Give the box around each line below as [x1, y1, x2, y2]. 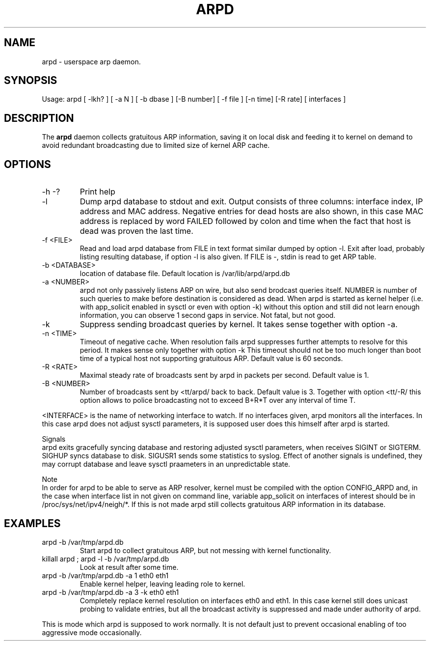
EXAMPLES [4, 517, 61, 530]
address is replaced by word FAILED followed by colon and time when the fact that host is [80, 216, 411, 226]
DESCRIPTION [4, 112, 74, 124]
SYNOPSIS [4, 74, 57, 87]
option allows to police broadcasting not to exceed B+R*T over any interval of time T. [80, 396, 356, 405]
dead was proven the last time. [80, 226, 193, 236]
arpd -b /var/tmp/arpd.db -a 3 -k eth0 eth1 [42, 588, 179, 596]
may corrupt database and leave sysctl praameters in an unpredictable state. [42, 460, 291, 469]
